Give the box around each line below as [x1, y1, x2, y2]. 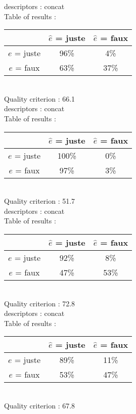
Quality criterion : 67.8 [4, 400, 75, 410]
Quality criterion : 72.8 [4, 298, 75, 308]
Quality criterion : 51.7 [4, 196, 75, 206]
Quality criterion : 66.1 [4, 93, 75, 104]
